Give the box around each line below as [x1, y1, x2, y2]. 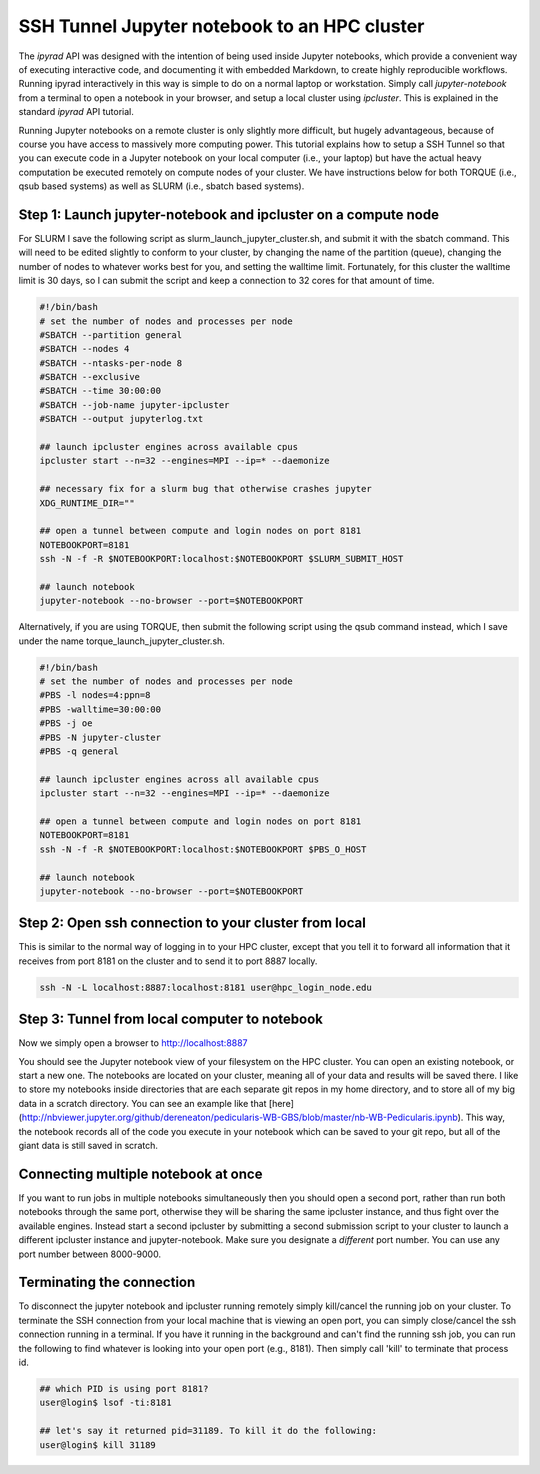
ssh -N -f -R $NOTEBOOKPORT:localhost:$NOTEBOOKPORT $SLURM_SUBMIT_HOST [39, 553, 404, 565]
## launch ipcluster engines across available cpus [39, 441, 299, 453]
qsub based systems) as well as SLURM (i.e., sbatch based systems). [18, 180, 305, 192]
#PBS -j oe [39, 718, 93, 729]
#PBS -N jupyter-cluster [39, 731, 162, 743]
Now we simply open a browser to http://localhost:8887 [18, 1037, 249, 1049]
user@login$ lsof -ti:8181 [39, 1397, 172, 1409]
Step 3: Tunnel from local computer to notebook [18, 1011, 324, 1028]
